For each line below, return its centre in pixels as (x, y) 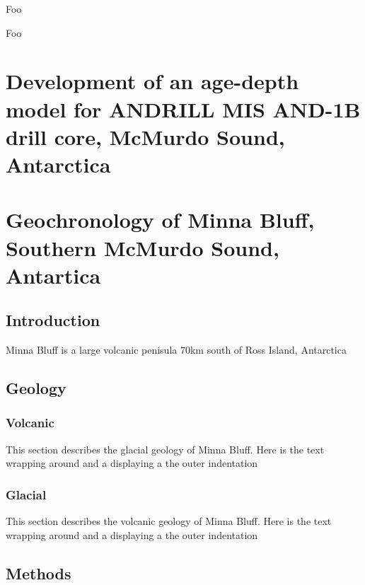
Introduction (53, 320)
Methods (39, 573)
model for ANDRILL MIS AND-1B (183, 109)
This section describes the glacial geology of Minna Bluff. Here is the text (165, 449)
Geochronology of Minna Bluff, (160, 220)
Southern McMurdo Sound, (143, 247)
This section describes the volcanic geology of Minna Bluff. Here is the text (169, 521)
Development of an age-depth (152, 81)
